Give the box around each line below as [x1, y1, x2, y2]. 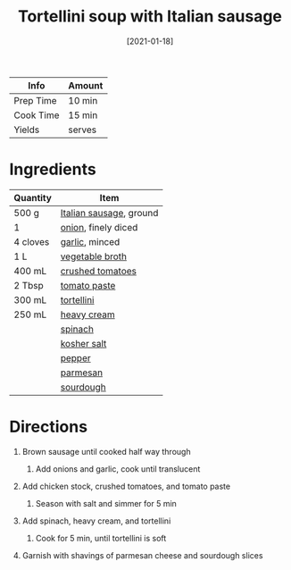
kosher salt [60, 337, 107, 349]
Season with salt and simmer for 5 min [35, 498, 177, 508]
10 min [68, 94, 98, 106]
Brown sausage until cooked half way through [21, 446, 191, 457]
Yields [13, 123, 40, 136]
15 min [68, 109, 98, 122]
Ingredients [9, 159, 96, 180]
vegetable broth [60, 250, 128, 263]
